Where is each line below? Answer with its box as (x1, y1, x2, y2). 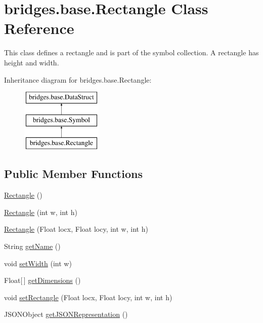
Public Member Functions (4, 166, 143, 182)
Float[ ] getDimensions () (4, 275, 81, 285)
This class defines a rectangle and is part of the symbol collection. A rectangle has (4, 47, 259, 58)
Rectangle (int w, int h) (4, 206, 77, 217)
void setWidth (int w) (4, 258, 72, 268)
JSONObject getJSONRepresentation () (4, 309, 128, 319)
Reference (4, 18, 74, 39)
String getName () (4, 241, 61, 252)
